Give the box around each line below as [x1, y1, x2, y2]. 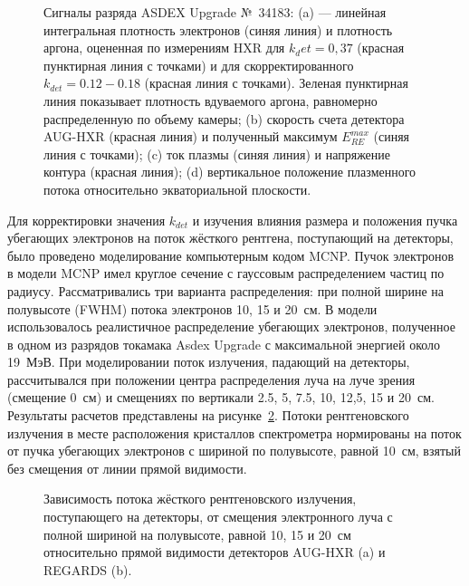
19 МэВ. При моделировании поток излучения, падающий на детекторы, [7, 352, 410, 371]
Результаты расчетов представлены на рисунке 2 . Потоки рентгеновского [7, 406, 409, 425]
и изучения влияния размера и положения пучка [192, 210, 458, 229]
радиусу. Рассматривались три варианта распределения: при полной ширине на [7, 281, 445, 300]
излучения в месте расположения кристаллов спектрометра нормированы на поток [7, 423, 462, 442]
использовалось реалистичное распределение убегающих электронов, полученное [7, 317, 455, 336]
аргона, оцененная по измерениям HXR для [43, 38, 285, 57]
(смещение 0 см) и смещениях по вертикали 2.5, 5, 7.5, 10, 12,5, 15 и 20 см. [7, 388, 435, 407]
